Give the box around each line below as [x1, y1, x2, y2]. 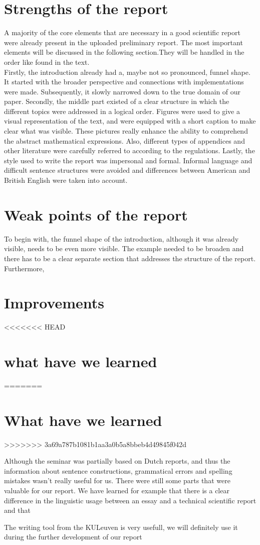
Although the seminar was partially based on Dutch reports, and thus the [4, 456, 230, 466]
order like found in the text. [4, 56, 90, 67]
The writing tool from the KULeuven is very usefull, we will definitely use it [4, 521, 238, 532]
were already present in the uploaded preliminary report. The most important [4, 37, 243, 47]
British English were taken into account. [4, 175, 128, 185]
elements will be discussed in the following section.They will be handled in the [4, 47, 244, 57]
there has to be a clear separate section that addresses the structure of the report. [4, 253, 256, 263]
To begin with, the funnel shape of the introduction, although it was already [4, 233, 239, 244]
